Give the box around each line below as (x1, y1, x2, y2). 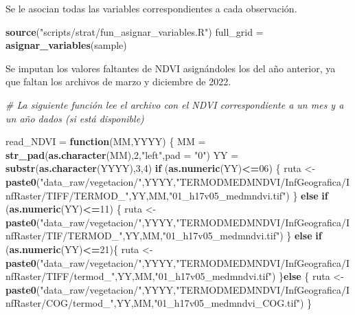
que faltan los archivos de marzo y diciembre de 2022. (5, 74, 231, 89)
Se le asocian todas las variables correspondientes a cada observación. (5, 1, 297, 15)
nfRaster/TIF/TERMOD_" (5, 228, 123, 243)
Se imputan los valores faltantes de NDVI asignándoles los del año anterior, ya (5, 61, 336, 75)
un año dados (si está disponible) (5, 111, 144, 125)
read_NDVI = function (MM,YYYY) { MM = (5, 134, 206, 149)
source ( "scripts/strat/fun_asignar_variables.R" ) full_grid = (5, 24, 264, 39)
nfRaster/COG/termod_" (5, 296, 114, 310)
